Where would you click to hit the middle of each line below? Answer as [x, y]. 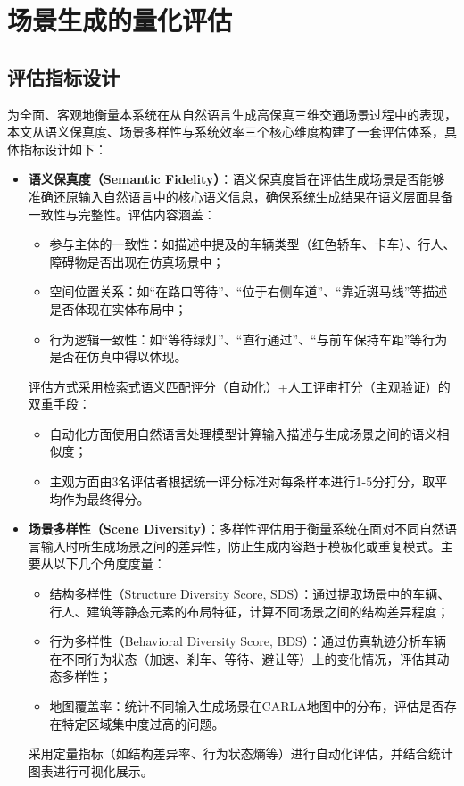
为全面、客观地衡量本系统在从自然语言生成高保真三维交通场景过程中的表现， [232, 114]
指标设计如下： [63, 149]
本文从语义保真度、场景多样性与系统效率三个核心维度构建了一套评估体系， [226, 132]
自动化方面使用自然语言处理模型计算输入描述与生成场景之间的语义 [243, 433]
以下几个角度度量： [109, 563]
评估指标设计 [63, 76]
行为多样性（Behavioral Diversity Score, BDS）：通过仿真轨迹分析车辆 [248, 641]
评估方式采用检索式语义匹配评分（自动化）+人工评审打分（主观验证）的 [239, 386]
